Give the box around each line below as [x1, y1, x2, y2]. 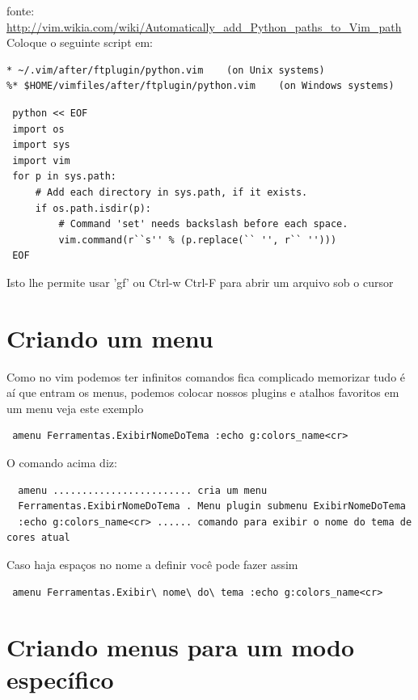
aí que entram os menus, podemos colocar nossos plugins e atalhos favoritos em [6, 384, 399, 401]
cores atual [6, 532, 70, 544]
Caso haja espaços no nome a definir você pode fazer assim [6, 555, 298, 572]
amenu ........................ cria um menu [18, 484, 268, 496]
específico [6, 662, 114, 695]
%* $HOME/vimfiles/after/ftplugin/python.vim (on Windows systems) [6, 80, 395, 92]
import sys [12, 139, 70, 151]
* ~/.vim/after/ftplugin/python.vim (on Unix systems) [6, 64, 325, 76]
